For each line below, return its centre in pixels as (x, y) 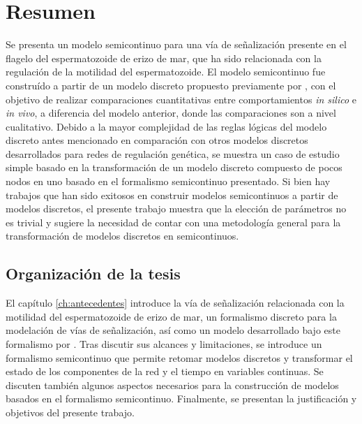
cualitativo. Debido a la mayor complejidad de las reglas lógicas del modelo (166, 126)
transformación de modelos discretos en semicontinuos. (122, 236)
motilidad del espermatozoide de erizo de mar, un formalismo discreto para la (171, 316)
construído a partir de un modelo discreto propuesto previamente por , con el (171, 85)
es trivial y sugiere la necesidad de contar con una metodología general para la (173, 222)
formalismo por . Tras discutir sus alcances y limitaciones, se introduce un (164, 344)
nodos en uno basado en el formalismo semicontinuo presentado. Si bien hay (168, 181)
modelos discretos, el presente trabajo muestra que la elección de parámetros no (176, 209)
